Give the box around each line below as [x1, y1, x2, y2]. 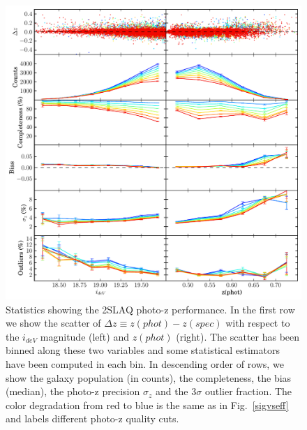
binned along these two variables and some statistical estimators [6, 343, 280, 357]
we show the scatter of [6, 316, 101, 330]
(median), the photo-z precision [6, 384, 140, 399]
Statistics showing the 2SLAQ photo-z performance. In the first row [6, 302, 295, 316]
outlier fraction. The [204, 384, 292, 399]
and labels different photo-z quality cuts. [6, 411, 179, 426]
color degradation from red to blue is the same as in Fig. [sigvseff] [6, 397, 289, 412]
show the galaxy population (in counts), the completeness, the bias [6, 370, 292, 385]
